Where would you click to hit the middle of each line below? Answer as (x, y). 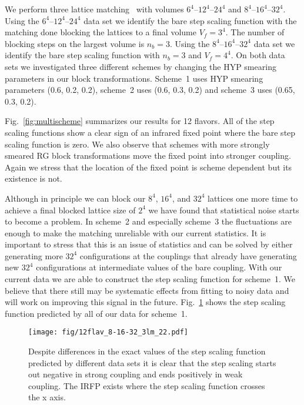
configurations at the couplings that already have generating (188, 255)
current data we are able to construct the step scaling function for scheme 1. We (150, 279)
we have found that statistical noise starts (224, 210)
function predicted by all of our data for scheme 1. (96, 313)
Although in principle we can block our (75, 198)
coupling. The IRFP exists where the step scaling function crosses (147, 385)
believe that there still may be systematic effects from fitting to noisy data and (147, 290)
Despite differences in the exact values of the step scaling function (147, 351)
